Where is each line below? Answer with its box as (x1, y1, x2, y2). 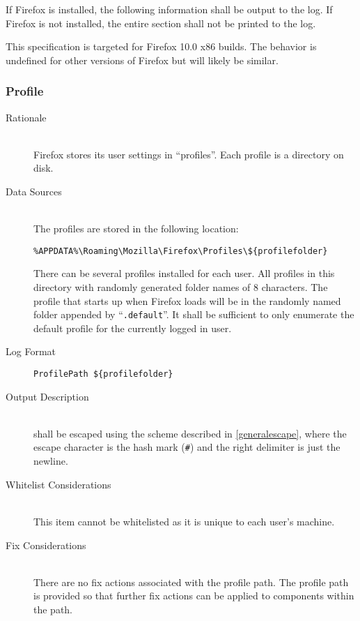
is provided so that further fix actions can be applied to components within (33, 588, 354, 603)
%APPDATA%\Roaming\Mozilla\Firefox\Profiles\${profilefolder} (33, 246, 328, 256)
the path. (33, 601, 73, 616)
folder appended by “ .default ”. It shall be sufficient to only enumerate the (33, 307, 354, 322)
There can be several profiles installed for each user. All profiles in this (33, 266, 335, 280)
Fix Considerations (6, 537, 86, 552)
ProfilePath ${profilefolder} (33, 369, 173, 380)
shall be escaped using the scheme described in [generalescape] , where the (33, 426, 347, 440)
